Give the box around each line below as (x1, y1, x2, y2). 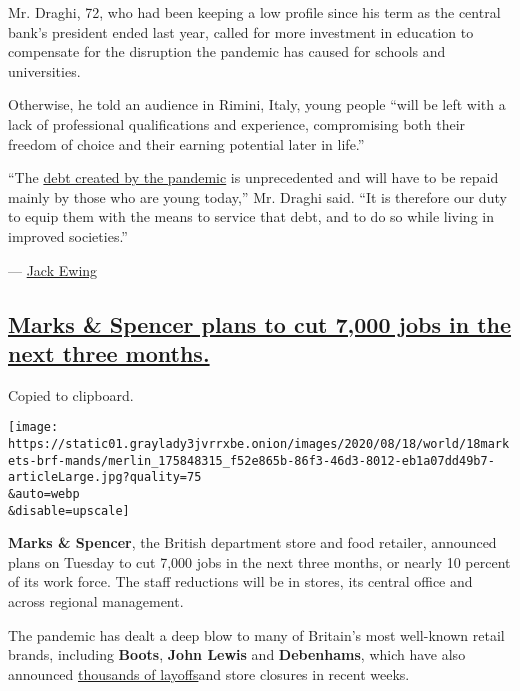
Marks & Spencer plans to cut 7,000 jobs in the (8, 308, 512, 339)
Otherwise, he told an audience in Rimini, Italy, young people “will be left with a (8, 94, 506, 115)
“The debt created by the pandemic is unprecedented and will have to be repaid (8, 167, 499, 188)
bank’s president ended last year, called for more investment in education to (8, 21, 474, 42)
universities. (8, 60, 81, 81)
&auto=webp (8, 486, 80, 501)
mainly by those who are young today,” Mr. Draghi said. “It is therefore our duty (8, 186, 507, 207)
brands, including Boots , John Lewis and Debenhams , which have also (8, 644, 466, 665)
